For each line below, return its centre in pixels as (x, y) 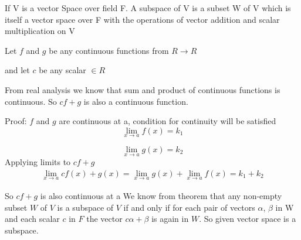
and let (17, 70)
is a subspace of (85, 207)
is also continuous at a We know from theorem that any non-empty (161, 196)
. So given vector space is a (248, 219)
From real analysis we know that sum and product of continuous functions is (143, 89)
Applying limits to (38, 162)
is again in (170, 219)
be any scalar (62, 70)
